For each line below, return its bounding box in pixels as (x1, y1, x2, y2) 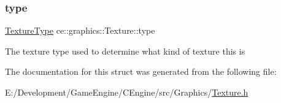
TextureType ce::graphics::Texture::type (5, 24, 155, 37)
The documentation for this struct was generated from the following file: (5, 65, 277, 78)
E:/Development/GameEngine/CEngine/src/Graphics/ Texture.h (5, 86, 248, 98)
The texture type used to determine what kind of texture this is (5, 44, 245, 57)
